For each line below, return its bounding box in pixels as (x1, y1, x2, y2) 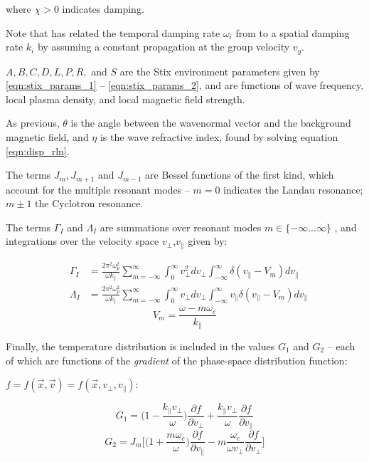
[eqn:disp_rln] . (6, 143, 70, 158)
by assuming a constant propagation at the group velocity (37, 39, 290, 54)
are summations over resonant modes (100, 219, 262, 234)
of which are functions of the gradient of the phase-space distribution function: (6, 352, 348, 367)
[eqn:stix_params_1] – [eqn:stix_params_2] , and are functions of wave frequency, (6, 78, 364, 93)
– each (327, 338, 355, 353)
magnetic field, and (6, 130, 89, 145)
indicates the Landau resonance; (223, 182, 363, 196)
